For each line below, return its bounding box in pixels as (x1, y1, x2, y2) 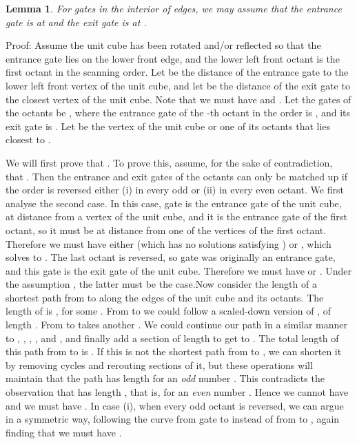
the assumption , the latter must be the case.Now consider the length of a (6, 277, 317, 291)
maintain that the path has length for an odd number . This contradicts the (6, 371, 325, 385)
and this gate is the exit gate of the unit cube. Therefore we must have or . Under (6, 263, 352, 277)
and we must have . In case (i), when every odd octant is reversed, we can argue (6, 398, 344, 412)
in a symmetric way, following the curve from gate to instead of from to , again (6, 412, 340, 426)
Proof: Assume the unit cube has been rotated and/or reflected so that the (6, 38, 321, 52)
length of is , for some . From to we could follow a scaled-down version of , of (6, 304, 331, 318)
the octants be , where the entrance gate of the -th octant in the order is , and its (6, 105, 351, 120)
